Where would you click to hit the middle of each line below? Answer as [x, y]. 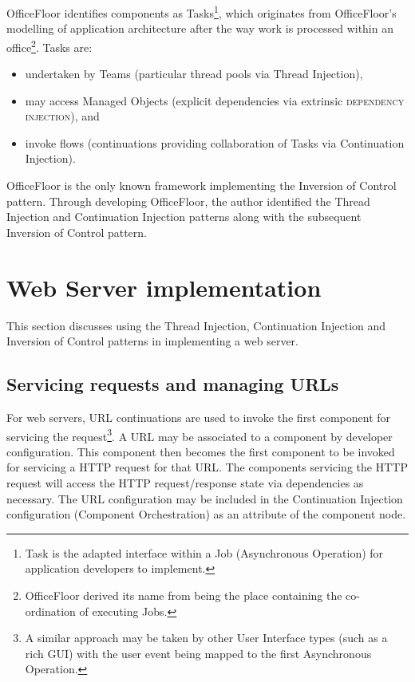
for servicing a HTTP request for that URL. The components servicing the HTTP [207, 467]
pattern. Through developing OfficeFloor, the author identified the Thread [188, 201]
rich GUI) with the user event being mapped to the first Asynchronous [198, 653]
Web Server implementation [164, 287]
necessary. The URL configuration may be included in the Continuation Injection [205, 498]
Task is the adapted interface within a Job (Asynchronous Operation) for [204, 552]
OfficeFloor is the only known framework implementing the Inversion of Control [202, 185]
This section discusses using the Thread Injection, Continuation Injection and [196, 325]
